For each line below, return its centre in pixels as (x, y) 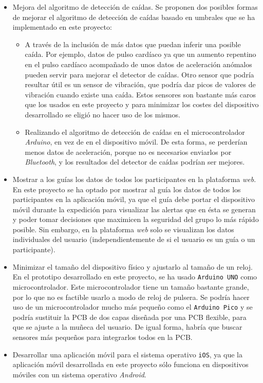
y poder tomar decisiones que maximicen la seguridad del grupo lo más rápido (136, 219)
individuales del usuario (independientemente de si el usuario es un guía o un (134, 239)
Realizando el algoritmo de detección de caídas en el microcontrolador (135, 132)
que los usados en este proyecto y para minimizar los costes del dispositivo (142, 104)
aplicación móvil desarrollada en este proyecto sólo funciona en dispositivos (130, 364)
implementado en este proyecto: (62, 27)
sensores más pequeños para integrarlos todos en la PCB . (102, 337)
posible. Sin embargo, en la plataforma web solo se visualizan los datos (123, 229)
